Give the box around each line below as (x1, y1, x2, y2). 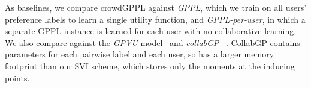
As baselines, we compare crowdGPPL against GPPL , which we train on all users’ (5, 1, 307, 13)
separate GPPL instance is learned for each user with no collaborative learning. (5, 25, 297, 37)
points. (5, 71, 30, 84)
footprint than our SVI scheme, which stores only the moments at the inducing (5, 59, 295, 72)
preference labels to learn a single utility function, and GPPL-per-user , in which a (5, 13, 306, 25)
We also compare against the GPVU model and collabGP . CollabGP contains (5, 36, 300, 48)
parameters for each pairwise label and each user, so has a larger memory (5, 48, 274, 60)
